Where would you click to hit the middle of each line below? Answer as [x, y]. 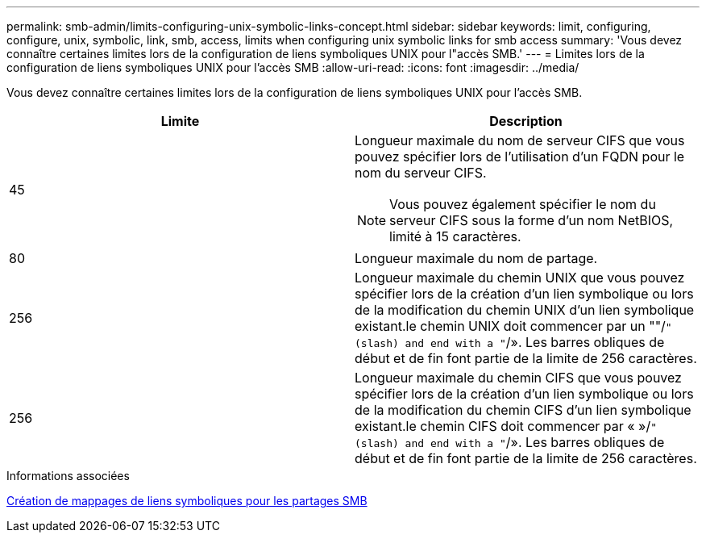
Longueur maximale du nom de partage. [476, 258]
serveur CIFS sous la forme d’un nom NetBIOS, [532, 220]
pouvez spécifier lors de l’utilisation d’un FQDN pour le [520, 157]
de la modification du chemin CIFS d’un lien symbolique [523, 410]
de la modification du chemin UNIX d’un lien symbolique [525, 310]
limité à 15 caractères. [455, 236]
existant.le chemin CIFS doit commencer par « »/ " [506, 426]
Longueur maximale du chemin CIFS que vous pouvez [518, 378]
